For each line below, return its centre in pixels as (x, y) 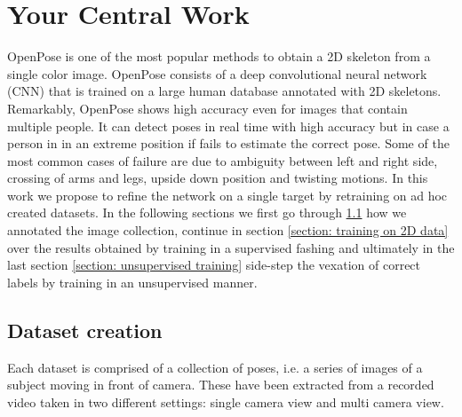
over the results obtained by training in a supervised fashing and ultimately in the (231, 247)
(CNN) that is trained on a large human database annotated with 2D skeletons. (224, 91)
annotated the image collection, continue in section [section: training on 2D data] (228, 230)
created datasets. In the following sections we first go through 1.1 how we (207, 212)
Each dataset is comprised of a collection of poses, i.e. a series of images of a (215, 367)
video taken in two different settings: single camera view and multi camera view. (226, 401)
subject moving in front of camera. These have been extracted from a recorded (221, 385)
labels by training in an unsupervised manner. (132, 282)
